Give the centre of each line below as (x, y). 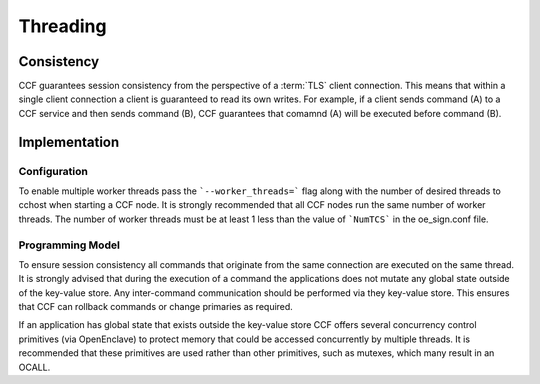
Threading (62, 26)
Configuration (53, 171)
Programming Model (69, 245)
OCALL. (34, 367)
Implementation (69, 141)
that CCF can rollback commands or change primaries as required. (156, 307)
